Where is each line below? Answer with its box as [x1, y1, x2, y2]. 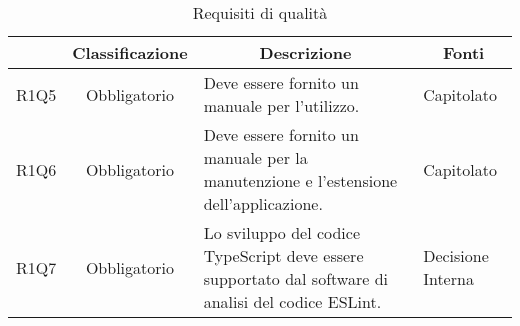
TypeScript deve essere [203, 244, 364, 267]
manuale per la [203, 146, 308, 169]
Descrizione [259, 41, 352, 64]
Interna [423, 267, 474, 290]
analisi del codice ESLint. [203, 290, 382, 313]
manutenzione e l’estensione [203, 169, 398, 192]
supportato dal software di [203, 267, 388, 290]
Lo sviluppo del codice [203, 221, 361, 244]
